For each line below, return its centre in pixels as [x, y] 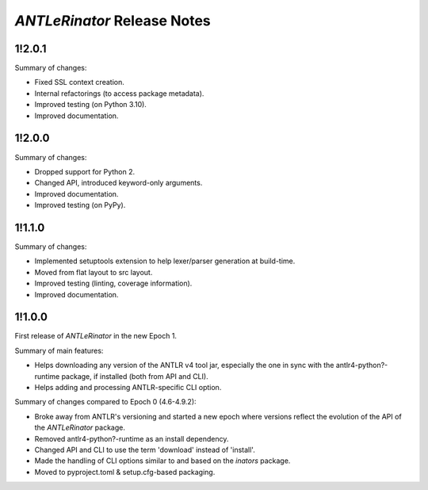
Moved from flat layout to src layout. [94, 272]
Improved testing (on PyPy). [80, 205]
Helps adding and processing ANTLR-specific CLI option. [128, 388]
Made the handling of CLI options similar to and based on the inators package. [162, 461]
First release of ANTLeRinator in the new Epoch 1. [96, 336]
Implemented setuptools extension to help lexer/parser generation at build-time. [165, 261]
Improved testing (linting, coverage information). [113, 283]
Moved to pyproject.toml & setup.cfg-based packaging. [125, 472]
